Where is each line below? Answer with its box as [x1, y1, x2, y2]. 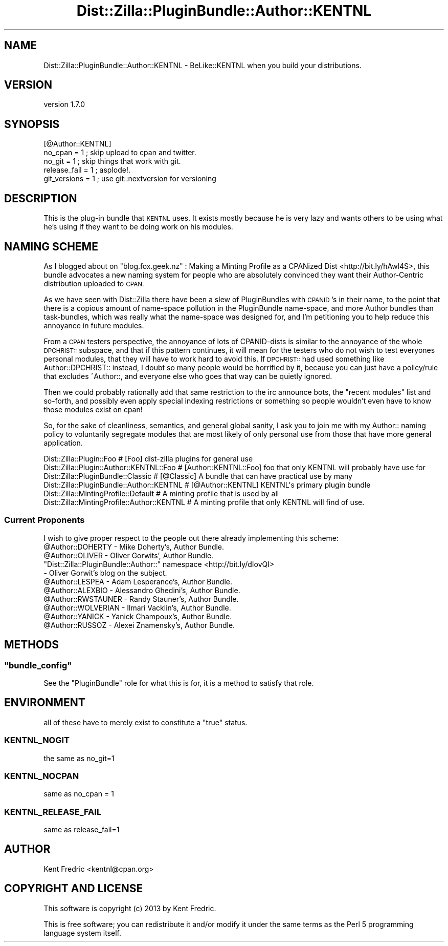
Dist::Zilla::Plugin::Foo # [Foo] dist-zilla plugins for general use [43, 454, 253, 463]
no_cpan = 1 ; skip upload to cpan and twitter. [43, 148, 196, 157]
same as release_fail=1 [43, 825, 120, 834]
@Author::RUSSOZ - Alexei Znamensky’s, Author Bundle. [43, 620, 235, 629]
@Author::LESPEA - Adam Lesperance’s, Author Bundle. [43, 577, 233, 586]
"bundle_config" [4, 660, 72, 670]
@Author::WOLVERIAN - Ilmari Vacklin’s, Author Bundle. [43, 603, 231, 612]
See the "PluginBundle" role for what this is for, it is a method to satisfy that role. [43, 678, 314, 687]
